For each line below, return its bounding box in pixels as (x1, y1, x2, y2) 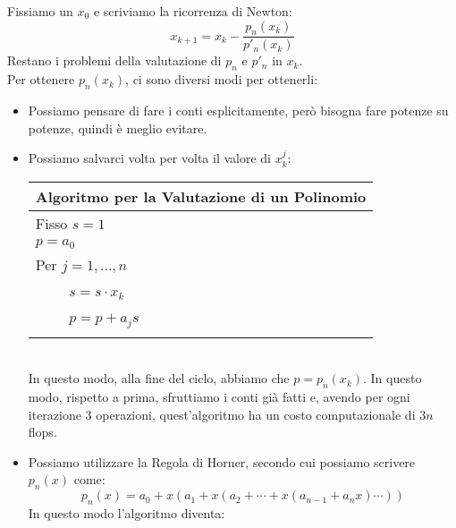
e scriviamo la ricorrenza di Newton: (93, 2, 292, 20)
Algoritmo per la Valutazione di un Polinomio (35, 185, 367, 207)
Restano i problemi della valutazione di (7, 51, 222, 70)
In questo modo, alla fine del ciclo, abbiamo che (28, 369, 290, 387)
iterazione (28, 405, 81, 423)
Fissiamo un (7, 2, 73, 20)
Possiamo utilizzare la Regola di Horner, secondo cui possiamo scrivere (28, 452, 416, 471)
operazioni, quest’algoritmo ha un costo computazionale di (96, 405, 416, 423)
